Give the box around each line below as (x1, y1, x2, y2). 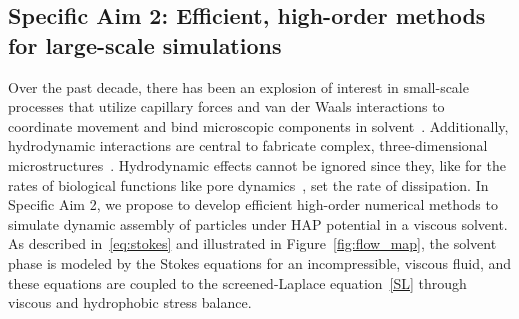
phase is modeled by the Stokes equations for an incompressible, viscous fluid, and (8, 252, 512, 273)
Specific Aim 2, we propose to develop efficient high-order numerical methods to (8, 194, 498, 215)
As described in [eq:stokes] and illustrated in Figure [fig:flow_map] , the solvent (8, 233, 497, 254)
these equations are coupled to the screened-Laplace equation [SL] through (8, 272, 467, 293)
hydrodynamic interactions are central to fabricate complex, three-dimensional (8, 135, 488, 156)
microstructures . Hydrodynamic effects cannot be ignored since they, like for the (8, 154, 506, 175)
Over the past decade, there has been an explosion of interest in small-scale (8, 76, 469, 97)
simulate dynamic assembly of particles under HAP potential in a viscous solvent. (8, 213, 508, 234)
